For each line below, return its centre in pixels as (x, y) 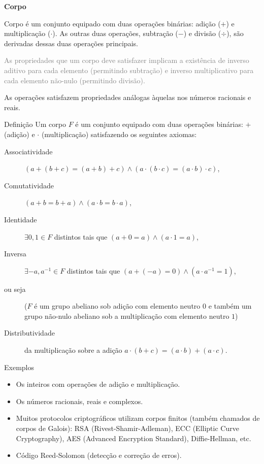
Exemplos (19, 367)
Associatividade (28, 151)
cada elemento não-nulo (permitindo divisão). (75, 80)
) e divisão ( (202, 33)
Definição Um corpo (35, 124)
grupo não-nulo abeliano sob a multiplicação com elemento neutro (127, 316)
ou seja (15, 289)
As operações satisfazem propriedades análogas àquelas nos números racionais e (128, 97)
